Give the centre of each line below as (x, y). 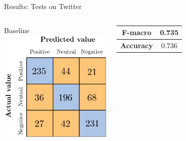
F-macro (137, 32)
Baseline (17, 30)
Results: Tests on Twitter (43, 6)
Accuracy (137, 45)
